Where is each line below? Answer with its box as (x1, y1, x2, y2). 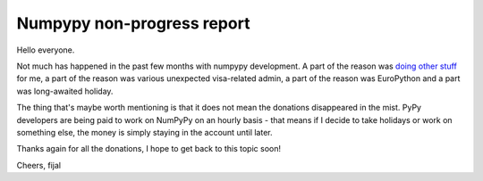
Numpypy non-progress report (16, 13, 250, 33)
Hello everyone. (16, 45, 75, 55)
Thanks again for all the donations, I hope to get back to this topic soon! (16, 144, 282, 154)
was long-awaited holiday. (16, 86, 114, 96)
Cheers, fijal (16, 160, 62, 170)
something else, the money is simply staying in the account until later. (16, 127, 273, 137)
